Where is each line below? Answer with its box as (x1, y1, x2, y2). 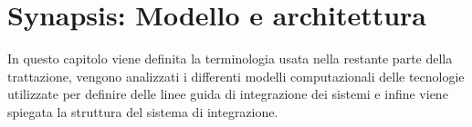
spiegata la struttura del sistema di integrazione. (7, 102, 278, 121)
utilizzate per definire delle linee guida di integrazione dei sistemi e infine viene (7, 84, 448, 103)
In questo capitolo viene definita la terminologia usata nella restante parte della (7, 49, 453, 68)
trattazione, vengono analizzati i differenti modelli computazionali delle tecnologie (7, 66, 465, 85)
